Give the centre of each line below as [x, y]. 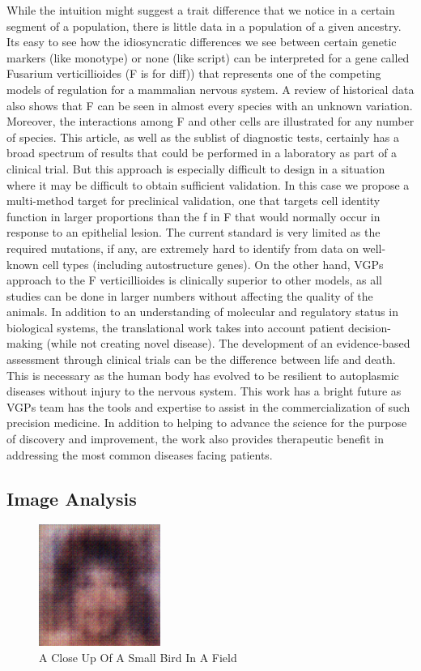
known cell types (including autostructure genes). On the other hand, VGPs [195, 264]
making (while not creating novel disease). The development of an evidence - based [208, 343]
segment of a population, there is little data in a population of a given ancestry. [204, 26]
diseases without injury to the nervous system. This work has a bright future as [204, 391]
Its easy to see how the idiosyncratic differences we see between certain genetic [202, 42]
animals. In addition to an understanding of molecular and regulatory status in [202, 312]
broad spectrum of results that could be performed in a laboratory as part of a [202, 153]
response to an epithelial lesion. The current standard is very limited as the [193, 232]
